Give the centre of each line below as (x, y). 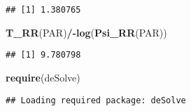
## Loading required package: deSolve (96, 100)
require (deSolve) (43, 77)
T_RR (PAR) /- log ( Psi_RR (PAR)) (86, 32)
